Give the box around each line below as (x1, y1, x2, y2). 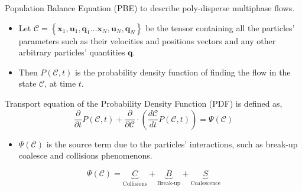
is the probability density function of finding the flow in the (74, 65, 291, 78)
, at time (44, 77, 76, 90)
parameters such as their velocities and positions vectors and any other (18, 34, 276, 47)
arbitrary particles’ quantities (18, 46, 125, 58)
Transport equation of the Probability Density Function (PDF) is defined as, (5, 97, 282, 109)
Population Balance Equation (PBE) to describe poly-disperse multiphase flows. (5, 2, 295, 14)
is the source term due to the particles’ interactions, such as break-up (46, 137, 298, 150)
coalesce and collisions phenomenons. (18, 149, 152, 162)
